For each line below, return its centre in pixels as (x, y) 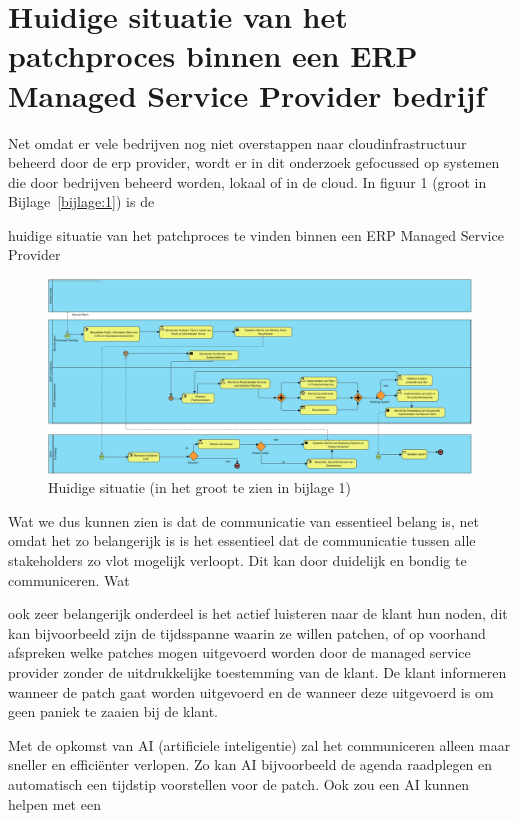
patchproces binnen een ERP (213, 55)
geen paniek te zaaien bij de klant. (113, 711)
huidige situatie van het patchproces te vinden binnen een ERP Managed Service (256, 234)
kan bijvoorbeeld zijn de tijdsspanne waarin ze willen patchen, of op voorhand (247, 632)
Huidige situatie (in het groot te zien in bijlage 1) (200, 487)
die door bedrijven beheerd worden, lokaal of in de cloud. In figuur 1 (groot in (247, 181)
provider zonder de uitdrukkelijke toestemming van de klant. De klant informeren (257, 672)
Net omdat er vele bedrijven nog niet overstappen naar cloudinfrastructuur (237, 142)
